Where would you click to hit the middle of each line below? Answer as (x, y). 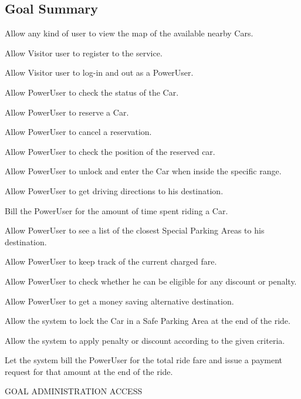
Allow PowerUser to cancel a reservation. (78, 132)
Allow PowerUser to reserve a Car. (67, 112)
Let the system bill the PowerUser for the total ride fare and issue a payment (144, 360)
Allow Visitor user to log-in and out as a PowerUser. (99, 72)
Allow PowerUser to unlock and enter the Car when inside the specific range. (143, 171)
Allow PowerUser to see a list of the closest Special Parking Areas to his (135, 230)
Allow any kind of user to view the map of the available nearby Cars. (129, 33)
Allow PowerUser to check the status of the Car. (92, 92)
